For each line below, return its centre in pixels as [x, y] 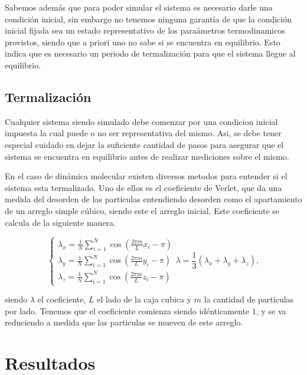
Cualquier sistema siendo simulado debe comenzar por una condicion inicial [141, 121]
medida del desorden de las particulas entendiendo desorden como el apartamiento [153, 199]
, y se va [271, 310]
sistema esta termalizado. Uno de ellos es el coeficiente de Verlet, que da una [143, 187]
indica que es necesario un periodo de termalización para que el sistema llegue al [150, 53]
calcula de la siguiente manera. [60, 222]
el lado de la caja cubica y [144, 299]
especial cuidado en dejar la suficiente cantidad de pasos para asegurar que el [144, 144]
